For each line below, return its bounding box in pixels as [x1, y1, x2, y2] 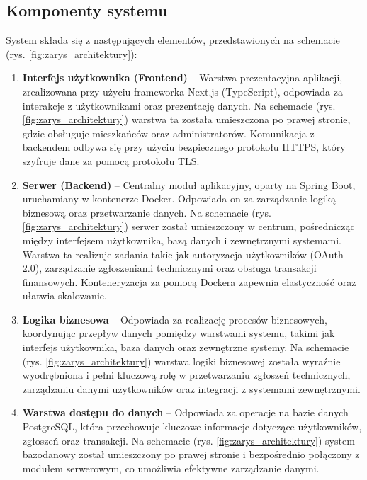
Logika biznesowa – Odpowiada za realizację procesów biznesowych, [22, 312, 327, 326]
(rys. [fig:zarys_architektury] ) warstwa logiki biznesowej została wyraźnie [22, 353, 341, 368]
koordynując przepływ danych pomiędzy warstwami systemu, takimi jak [22, 326, 335, 341]
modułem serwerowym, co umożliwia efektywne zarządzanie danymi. [22, 460, 320, 475]
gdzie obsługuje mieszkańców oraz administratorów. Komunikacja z [22, 125, 315, 140]
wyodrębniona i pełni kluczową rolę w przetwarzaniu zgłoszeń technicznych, [22, 367, 351, 382]
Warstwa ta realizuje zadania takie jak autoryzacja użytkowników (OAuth [22, 246, 344, 261]
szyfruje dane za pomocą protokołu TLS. [22, 153, 200, 168]
